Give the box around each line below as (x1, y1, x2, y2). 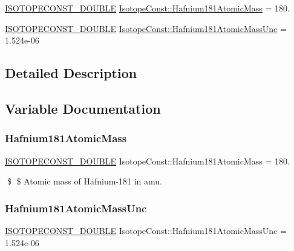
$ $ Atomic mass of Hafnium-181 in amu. (7, 175, 162, 187)
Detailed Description (5, 64, 137, 82)
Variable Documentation (5, 99, 161, 117)
